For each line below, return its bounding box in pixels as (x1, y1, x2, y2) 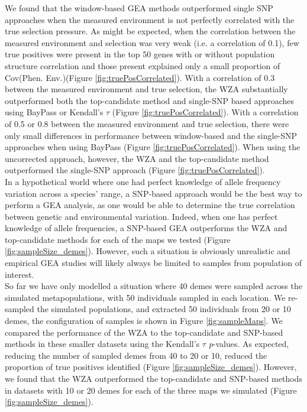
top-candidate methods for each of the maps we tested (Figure (5, 233, 231, 245)
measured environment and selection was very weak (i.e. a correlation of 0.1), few (5, 36, 299, 48)
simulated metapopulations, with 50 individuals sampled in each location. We (5, 291, 286, 303)
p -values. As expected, (208, 338, 289, 350)
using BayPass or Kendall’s (5, 106, 104, 118)
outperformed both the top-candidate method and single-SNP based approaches (5, 94, 295, 106)
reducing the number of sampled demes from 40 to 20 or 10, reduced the (5, 349, 267, 361)
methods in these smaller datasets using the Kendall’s (5, 338, 200, 350)
